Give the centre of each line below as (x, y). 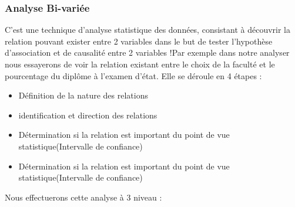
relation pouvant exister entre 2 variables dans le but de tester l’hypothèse (139, 41)
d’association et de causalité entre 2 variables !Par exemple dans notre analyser (147, 52)
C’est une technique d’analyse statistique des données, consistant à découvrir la (148, 30)
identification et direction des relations (88, 115)
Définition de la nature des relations (83, 95)
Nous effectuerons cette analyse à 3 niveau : (83, 197)
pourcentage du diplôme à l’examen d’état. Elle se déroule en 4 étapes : (133, 75)
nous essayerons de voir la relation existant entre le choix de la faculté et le (140, 64)
